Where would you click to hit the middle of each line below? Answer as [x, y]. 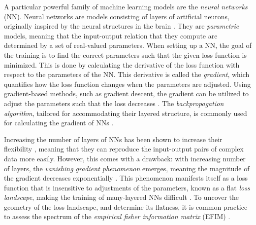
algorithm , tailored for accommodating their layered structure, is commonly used [126, 113]
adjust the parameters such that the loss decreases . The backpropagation [114, 103]
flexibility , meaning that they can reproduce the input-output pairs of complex [124, 149]
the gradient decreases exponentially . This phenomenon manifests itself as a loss [126, 178]
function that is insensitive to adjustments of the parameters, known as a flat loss [127, 187]
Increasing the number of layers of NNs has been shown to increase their [113, 139]
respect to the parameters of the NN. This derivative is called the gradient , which [127, 74]
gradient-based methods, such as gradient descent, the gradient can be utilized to [127, 94]
